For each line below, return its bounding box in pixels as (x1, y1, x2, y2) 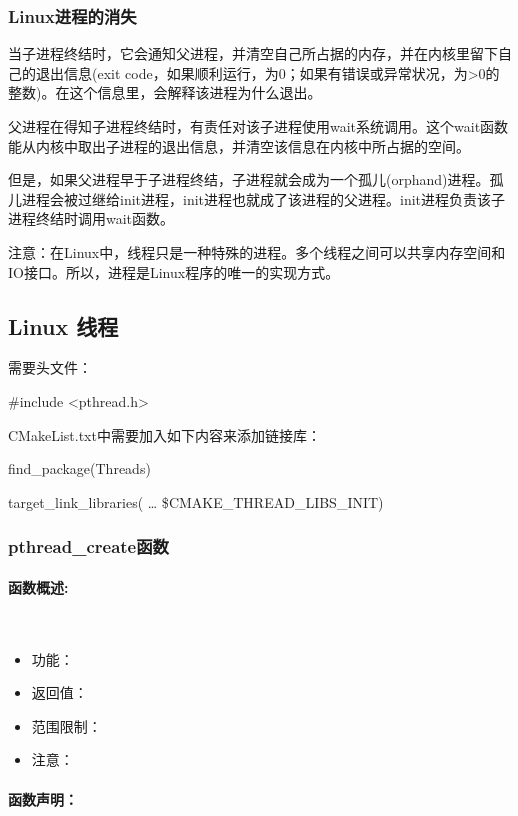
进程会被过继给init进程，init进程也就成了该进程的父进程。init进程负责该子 (21, 188, 506, 209)
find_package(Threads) (8, 458, 151, 479)
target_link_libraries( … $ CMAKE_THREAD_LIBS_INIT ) (8, 491, 384, 512)
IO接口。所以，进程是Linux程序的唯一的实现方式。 (8, 261, 340, 282)
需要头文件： (8, 357, 92, 378)
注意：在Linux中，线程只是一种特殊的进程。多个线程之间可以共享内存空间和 (8, 241, 506, 262)
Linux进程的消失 (8, 3, 137, 28)
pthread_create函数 (8, 534, 169, 559)
